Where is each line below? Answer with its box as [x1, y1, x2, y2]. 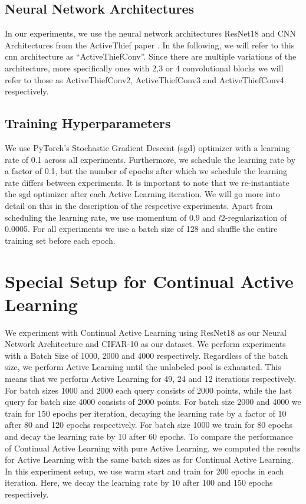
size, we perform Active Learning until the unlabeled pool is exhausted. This [5, 361, 281, 373]
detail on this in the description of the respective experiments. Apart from [5, 199, 273, 211]
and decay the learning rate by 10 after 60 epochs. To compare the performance [5, 430, 293, 442]
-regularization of [225, 211, 287, 223]
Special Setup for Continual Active [5, 269, 294, 293]
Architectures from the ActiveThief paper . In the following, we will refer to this [5, 38, 295, 51]
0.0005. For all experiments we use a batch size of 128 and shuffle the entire [5, 222, 278, 235]
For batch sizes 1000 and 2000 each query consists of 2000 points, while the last [5, 384, 292, 396]
